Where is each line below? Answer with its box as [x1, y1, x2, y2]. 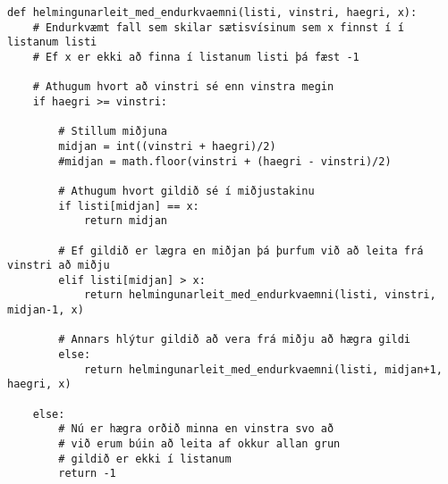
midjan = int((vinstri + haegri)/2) [58, 139, 276, 153]
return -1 [58, 467, 116, 480]
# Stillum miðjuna [58, 125, 167, 138]
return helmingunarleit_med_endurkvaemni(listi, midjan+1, [83, 363, 443, 376]
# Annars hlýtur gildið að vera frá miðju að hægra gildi [58, 333, 411, 346]
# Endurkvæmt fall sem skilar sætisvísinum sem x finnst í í [32, 21, 404, 34]
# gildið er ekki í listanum [58, 452, 232, 465]
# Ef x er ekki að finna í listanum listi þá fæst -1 [32, 50, 359, 63]
